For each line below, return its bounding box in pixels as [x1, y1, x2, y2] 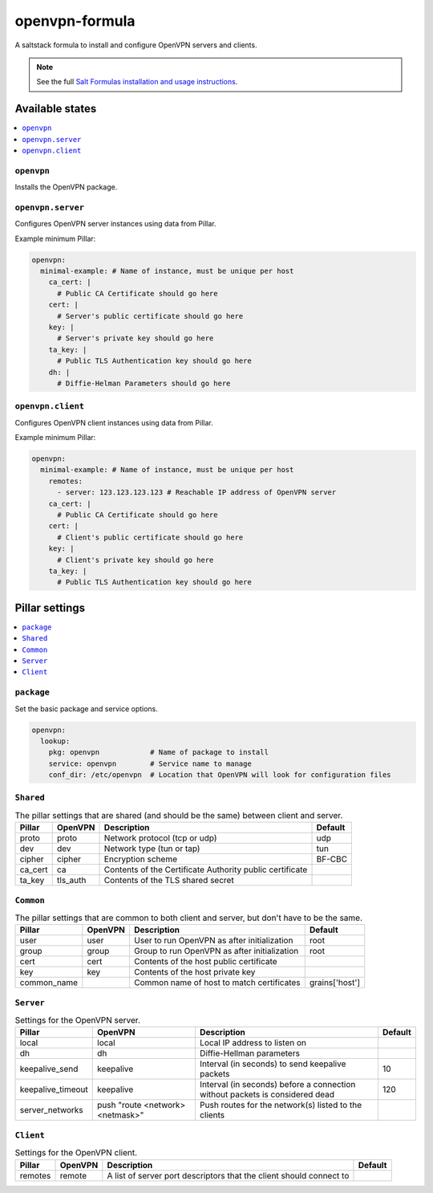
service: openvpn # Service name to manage [48, 759, 252, 768]
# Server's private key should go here [57, 334, 214, 343]
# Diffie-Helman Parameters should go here [57, 378, 231, 388]
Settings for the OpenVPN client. [14, 1147, 138, 1158]
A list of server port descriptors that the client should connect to [107, 1170, 350, 1181]
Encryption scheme [103, 853, 178, 865]
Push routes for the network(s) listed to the [199, 1100, 362, 1111]
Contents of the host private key [133, 967, 256, 978]
